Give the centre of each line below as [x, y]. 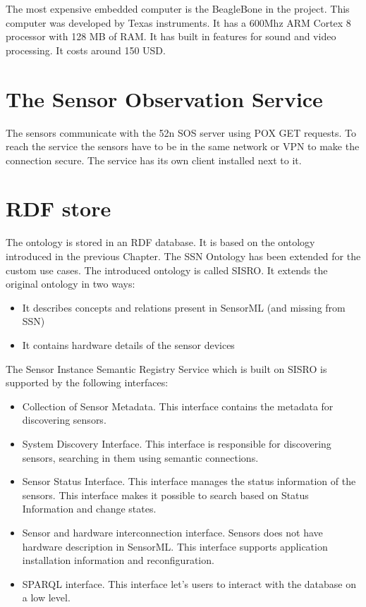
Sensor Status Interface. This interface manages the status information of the [189, 481]
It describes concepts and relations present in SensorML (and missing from [184, 307]
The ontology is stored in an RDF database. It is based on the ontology [160, 242]
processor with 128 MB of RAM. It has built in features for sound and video [171, 36]
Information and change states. [89, 509]
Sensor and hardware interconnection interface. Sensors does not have [172, 532]
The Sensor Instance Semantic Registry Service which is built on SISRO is [166, 368]
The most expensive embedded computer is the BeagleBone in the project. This [178, 8]
